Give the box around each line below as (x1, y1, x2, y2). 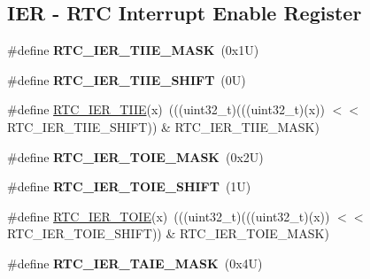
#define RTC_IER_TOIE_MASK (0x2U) (7, 147, 264, 166)
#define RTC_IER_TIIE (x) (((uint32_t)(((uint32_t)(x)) (7, 100, 326, 119)
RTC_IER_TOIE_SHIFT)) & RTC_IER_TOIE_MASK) (7, 224, 329, 243)
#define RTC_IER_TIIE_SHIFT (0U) (7, 70, 246, 89)
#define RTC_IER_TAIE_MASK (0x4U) (7, 253, 263, 272)
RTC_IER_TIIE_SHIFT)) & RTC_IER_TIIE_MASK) (7, 117, 320, 136)
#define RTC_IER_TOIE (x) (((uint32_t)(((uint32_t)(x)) (7, 206, 330, 225)
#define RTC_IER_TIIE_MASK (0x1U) (7, 41, 259, 59)
